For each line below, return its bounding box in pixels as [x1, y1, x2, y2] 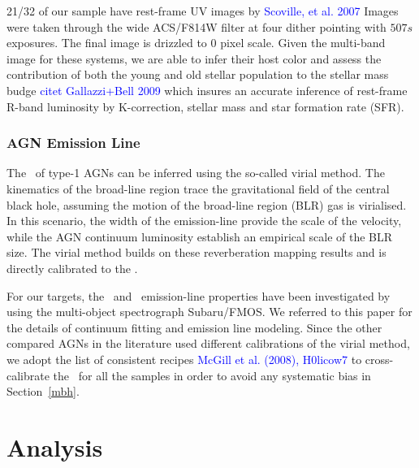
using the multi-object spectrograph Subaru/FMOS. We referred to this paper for [6, 303, 413, 320]
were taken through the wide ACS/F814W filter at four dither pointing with [6, 18, 387, 35]
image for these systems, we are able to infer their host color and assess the [6, 50, 382, 67]
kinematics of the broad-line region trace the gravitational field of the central [6, 180, 390, 197]
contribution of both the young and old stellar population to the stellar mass [6, 66, 389, 83]
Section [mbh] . [6, 383, 80, 400]
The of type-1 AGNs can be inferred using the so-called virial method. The [6, 164, 385, 181]
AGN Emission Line [6, 132, 140, 153]
